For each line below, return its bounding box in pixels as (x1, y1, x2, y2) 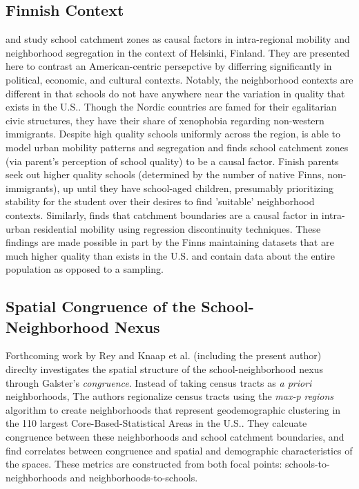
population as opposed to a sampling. (6, 262, 164, 276)
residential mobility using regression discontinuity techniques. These (33, 221, 321, 236)
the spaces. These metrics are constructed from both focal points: (6, 457, 282, 471)
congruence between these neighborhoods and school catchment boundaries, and (6, 430, 345, 444)
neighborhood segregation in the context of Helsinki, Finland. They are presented (6, 45, 350, 59)
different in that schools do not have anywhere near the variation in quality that (6, 86, 345, 100)
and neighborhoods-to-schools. (70, 470, 198, 484)
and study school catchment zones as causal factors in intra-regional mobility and (6, 32, 350, 46)
